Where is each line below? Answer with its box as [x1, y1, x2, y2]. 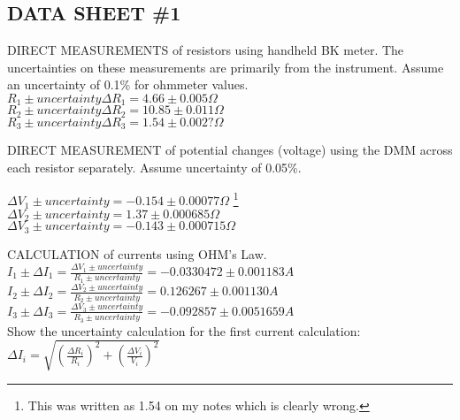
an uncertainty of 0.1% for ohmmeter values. [7, 75, 249, 94]
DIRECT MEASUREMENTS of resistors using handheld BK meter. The [7, 41, 404, 59]
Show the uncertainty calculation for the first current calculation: [7, 321, 361, 340]
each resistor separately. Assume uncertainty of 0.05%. [7, 157, 302, 176]
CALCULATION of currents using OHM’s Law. [7, 244, 267, 263]
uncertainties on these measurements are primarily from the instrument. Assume [7, 57, 444, 76]
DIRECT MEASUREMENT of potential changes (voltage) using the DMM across [7, 141, 453, 159]
